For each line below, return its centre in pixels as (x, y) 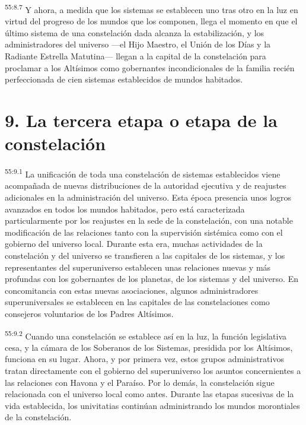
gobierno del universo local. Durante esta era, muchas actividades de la (134, 244)
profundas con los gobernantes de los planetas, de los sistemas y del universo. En (152, 279)
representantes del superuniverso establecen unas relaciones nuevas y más (138, 267)
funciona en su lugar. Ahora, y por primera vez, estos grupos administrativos (144, 359)
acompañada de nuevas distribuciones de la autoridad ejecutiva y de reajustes (146, 185)
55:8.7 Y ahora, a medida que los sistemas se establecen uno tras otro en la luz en (152, 9)
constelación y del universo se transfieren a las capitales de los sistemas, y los (145, 255)
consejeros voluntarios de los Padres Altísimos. (89, 313)
